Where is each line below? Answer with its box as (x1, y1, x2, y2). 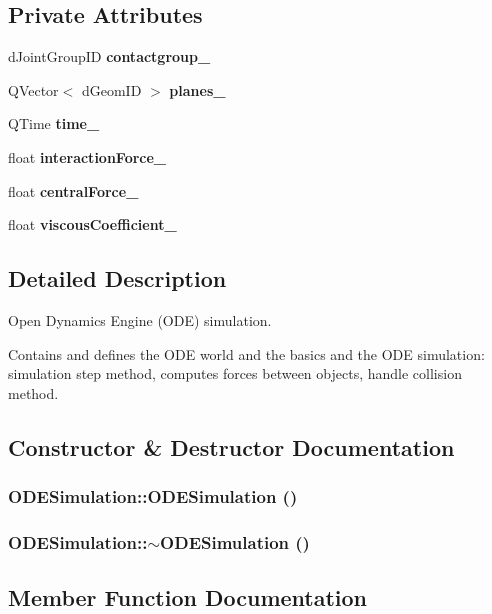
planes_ (169, 79, 226, 100)
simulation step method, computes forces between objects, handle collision (8, 363, 462, 384)
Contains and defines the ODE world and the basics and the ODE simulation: (8, 343, 485, 364)
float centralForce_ (8, 180, 139, 201)
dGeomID (81, 79, 142, 100)
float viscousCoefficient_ (8, 214, 177, 235)
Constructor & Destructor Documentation (8, 431, 455, 462)
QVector (8, 79, 59, 100)
